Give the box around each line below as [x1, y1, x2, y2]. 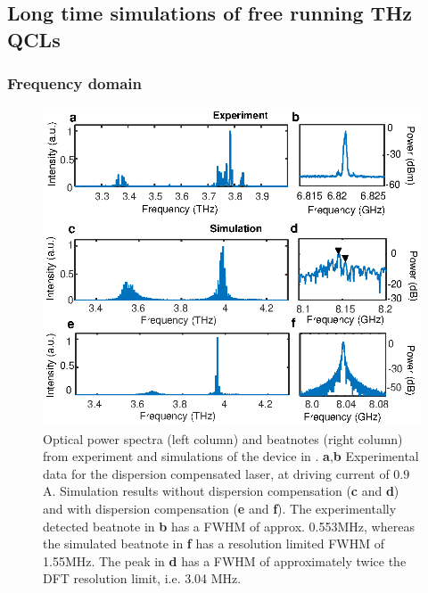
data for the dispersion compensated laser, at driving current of [43, 464, 390, 482]
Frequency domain [7, 72, 143, 95]
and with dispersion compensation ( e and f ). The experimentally [43, 499, 397, 518]
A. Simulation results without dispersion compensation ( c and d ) [43, 482, 399, 500]
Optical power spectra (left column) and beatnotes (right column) [43, 429, 403, 448]
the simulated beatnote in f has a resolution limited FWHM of [43, 534, 385, 553]
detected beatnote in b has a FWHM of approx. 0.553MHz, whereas [43, 516, 415, 535]
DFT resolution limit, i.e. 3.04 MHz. [43, 569, 242, 588]
